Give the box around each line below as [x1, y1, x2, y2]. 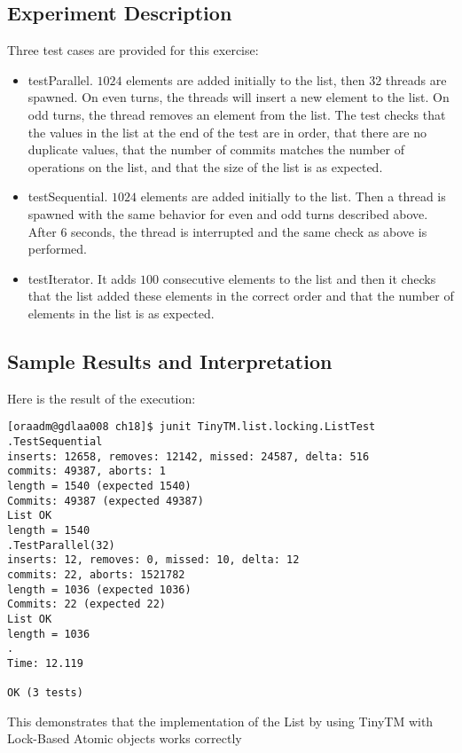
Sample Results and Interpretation [7, 347, 333, 374]
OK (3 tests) [7, 686, 83, 700]
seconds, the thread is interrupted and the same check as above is [71, 222, 427, 240]
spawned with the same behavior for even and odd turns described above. [27, 204, 428, 223]
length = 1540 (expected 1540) [7, 479, 192, 492]
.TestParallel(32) [7, 538, 115, 552]
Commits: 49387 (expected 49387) [7, 494, 204, 507]
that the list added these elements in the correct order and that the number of [27, 286, 454, 305]
